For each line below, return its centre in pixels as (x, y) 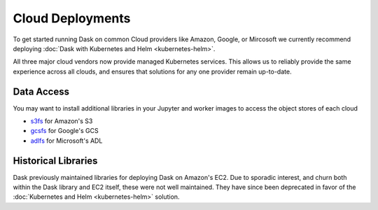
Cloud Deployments (72, 18)
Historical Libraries (55, 161)
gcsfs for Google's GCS (64, 131)
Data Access (41, 91)
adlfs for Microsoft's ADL (66, 141)
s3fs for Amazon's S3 (62, 121)
